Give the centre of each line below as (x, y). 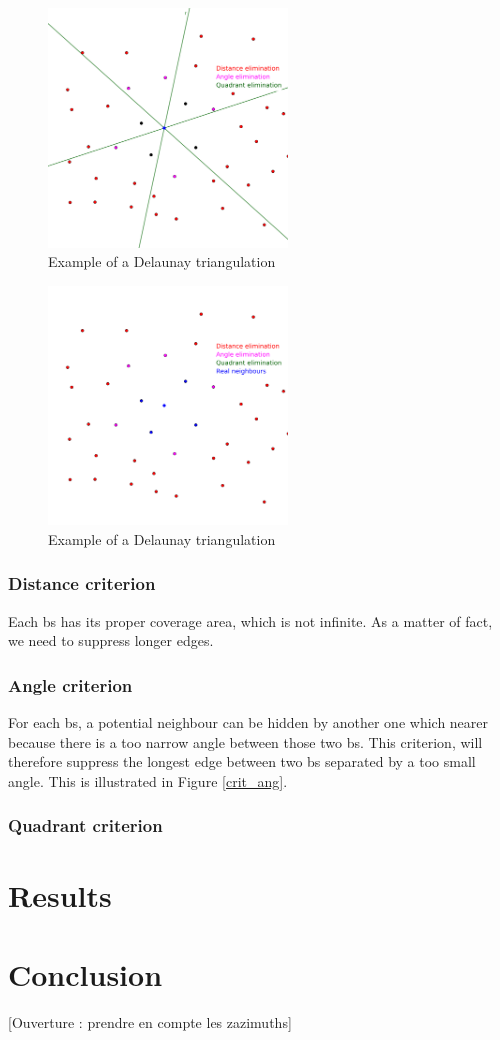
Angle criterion (70, 684)
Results (60, 895)
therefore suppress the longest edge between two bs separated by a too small (242, 761)
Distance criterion (82, 583)
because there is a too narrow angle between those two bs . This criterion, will (245, 741)
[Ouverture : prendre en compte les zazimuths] (150, 1021)
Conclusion (85, 973)
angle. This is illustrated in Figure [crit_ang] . (148, 780)
